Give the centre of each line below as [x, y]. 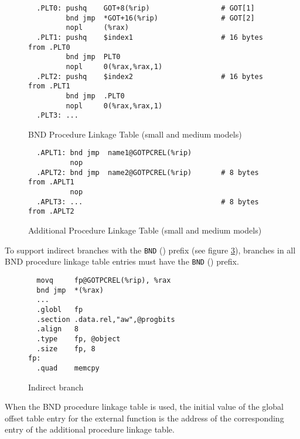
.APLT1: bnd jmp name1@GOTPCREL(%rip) [114, 153]
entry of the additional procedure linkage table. [90, 429]
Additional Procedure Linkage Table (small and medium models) [145, 230]
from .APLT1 [51, 182]
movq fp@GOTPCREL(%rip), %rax [104, 280]
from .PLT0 [49, 47]
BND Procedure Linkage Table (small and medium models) [135, 134]
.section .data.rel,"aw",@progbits [106, 319]
